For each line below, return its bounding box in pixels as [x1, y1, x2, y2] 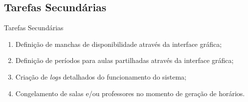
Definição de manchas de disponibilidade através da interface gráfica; [15, 39, 222, 49]
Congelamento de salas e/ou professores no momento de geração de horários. [15, 88, 245, 98]
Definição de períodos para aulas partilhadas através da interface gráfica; [15, 55, 234, 65]
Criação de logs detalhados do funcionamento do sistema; [15, 71, 186, 82]
